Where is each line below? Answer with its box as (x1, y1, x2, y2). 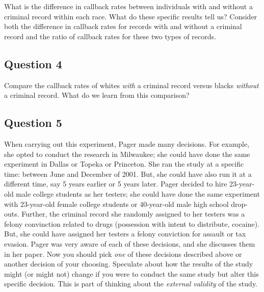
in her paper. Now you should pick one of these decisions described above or (4, 248, 242, 259)
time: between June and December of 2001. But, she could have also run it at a (4, 168, 252, 179)
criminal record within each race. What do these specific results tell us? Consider (4, 11, 257, 21)
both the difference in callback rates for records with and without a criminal (4, 21, 242, 32)
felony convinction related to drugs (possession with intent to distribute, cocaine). (4, 218, 260, 229)
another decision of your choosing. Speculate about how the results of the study (4, 258, 253, 269)
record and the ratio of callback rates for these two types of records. (4, 31, 216, 41)
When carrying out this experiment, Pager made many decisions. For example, (4, 138, 250, 149)
